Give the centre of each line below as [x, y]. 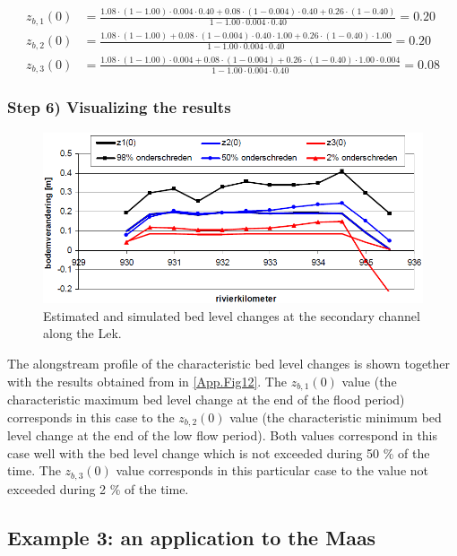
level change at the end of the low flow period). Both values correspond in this [223, 435]
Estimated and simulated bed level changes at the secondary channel [232, 315]
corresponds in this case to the [91, 417]
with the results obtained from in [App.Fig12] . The [147, 381]
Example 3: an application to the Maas [192, 537]
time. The [34, 470]
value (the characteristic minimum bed [336, 417]
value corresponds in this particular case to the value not [272, 470]
